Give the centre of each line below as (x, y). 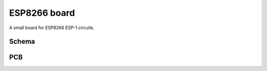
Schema (22, 42)
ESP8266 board (42, 13)
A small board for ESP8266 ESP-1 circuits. (52, 28)
